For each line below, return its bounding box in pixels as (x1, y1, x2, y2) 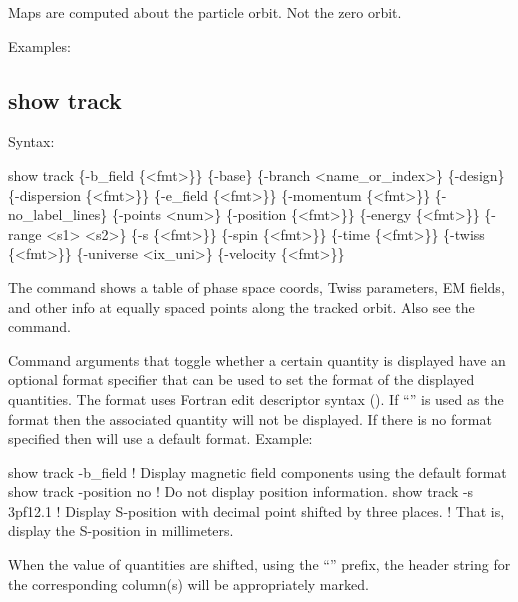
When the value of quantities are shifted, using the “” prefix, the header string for (8, 554, 511, 575)
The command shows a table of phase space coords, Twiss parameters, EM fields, (8, 276, 505, 297)
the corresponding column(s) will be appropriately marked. (8, 573, 369, 594)
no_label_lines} (8, 204, 108, 225)
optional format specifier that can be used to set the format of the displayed (8, 369, 475, 390)
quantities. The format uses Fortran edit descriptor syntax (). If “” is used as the (8, 388, 504, 409)
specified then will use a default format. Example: (8, 428, 313, 449)
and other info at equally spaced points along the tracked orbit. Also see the (8, 296, 475, 317)
